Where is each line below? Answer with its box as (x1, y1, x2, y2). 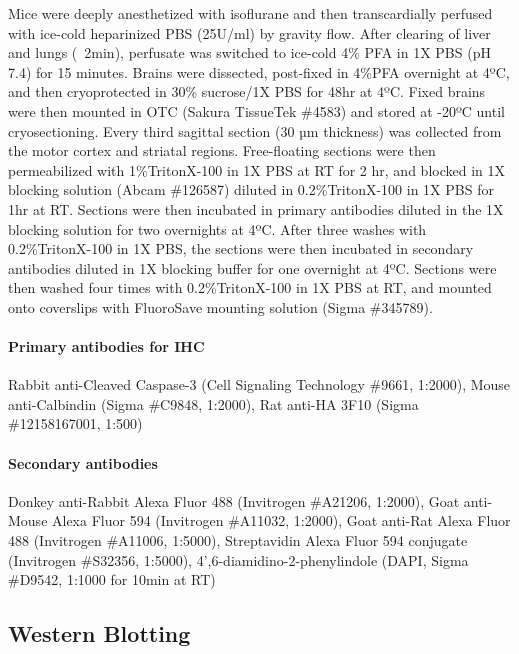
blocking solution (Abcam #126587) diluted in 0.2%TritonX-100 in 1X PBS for (8, 179, 494, 200)
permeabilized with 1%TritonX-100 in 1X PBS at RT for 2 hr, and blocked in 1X (8, 159, 505, 180)
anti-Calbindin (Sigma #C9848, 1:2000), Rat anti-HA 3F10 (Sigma (8, 393, 419, 414)
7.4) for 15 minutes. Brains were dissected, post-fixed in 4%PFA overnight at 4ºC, (8, 61, 510, 82)
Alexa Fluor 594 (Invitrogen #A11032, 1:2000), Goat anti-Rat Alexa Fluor (52, 510, 511, 531)
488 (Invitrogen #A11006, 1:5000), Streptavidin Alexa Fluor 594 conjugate (8, 530, 468, 551)
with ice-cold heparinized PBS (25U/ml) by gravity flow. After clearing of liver (8, 22, 491, 43)
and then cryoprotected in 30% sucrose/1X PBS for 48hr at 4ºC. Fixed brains (8, 81, 486, 102)
